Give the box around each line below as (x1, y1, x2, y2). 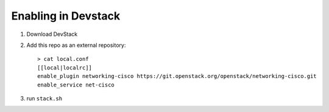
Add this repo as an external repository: (26, 41, 126, 49)
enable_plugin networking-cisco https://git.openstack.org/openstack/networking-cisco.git (37, 73, 317, 80)
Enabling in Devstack (11, 9, 121, 23)
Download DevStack (26, 30, 78, 38)
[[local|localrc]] (37, 64, 93, 71)
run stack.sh (26, 94, 63, 102)
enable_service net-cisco (37, 81, 115, 88)
